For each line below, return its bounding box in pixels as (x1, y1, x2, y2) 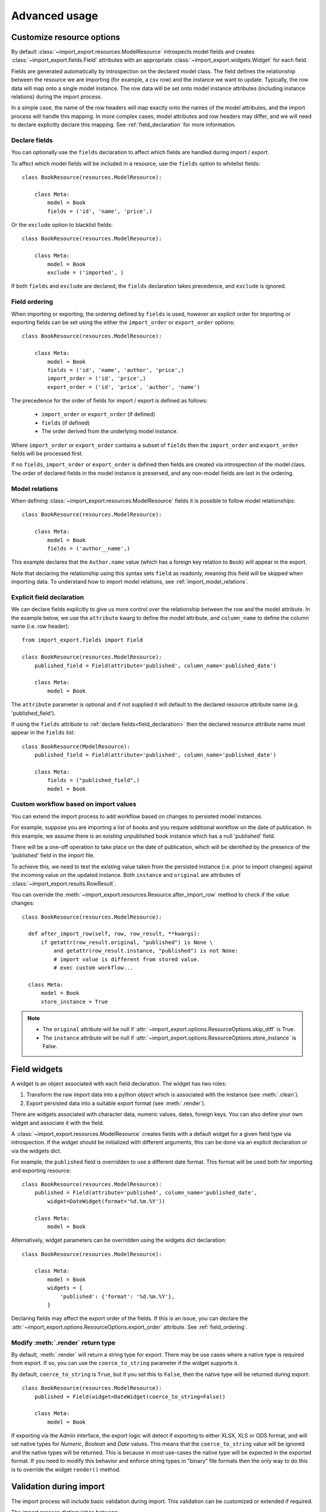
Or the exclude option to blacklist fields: (11, 221, 113, 229)
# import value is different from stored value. (53, 956, 200, 963)
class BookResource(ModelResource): (22, 743, 130, 750)
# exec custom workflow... (53, 965, 134, 971)
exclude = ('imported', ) (47, 269, 124, 276)
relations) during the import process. (11, 93, 103, 100)
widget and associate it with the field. (11, 1119, 104, 1126)
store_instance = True (40, 998, 108, 1005)
